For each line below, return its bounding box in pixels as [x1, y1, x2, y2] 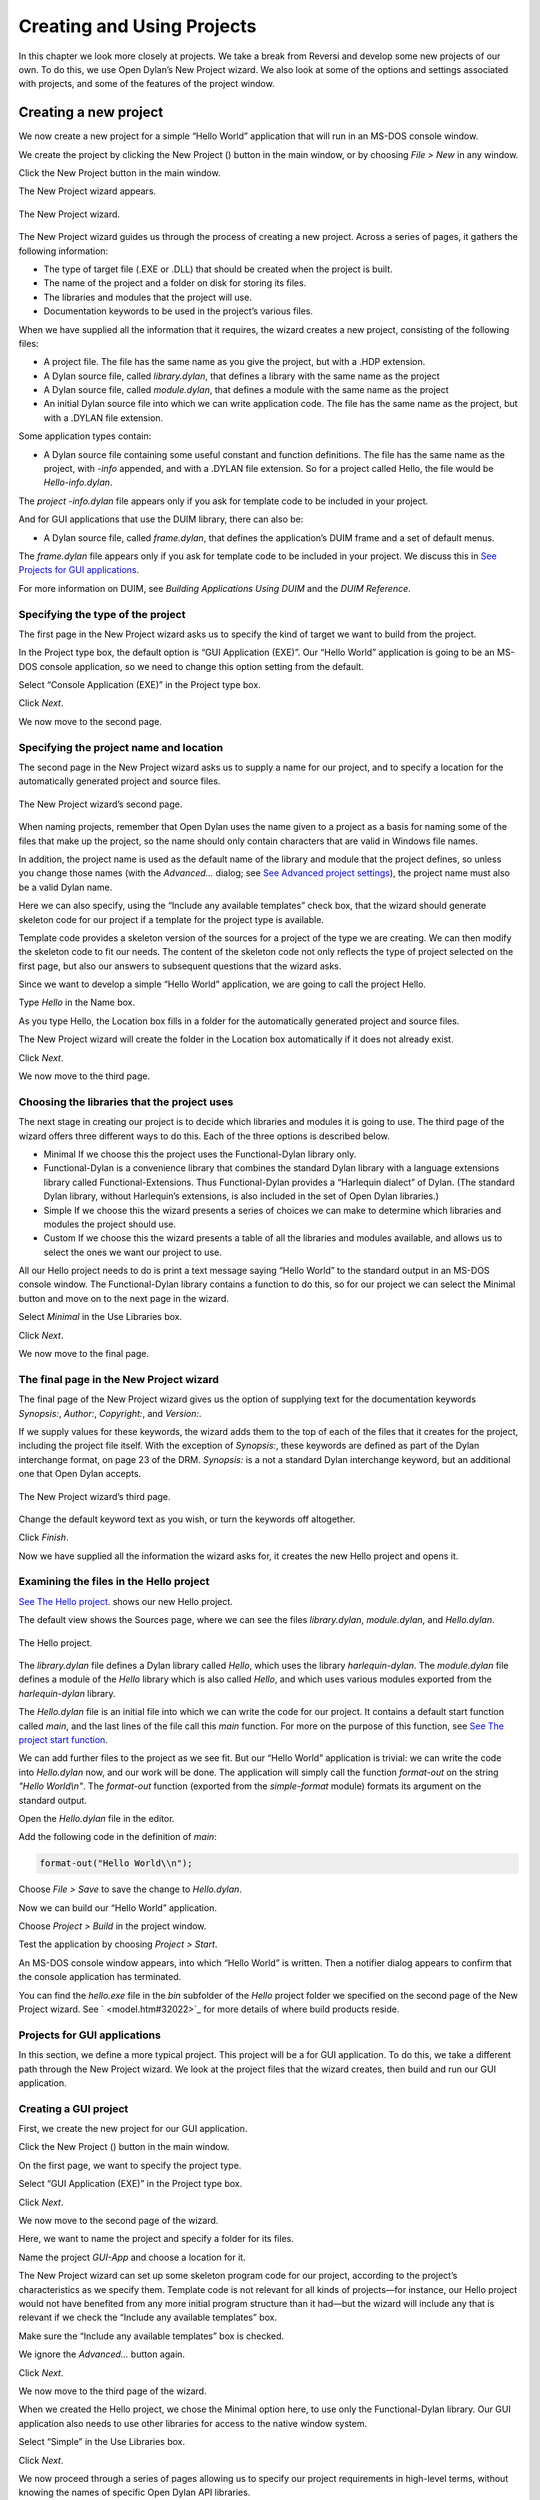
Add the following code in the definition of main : [18, 1831, 217, 1843]
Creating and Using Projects [18, 15, 257, 37]
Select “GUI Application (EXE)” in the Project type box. [18, 2178, 243, 2190]
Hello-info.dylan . [43, 476, 113, 489]
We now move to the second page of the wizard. [18, 2215, 219, 2227]
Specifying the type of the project [18, 607, 186, 621]
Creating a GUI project [18, 2101, 129, 2115]
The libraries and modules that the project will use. [43, 291, 252, 303]
